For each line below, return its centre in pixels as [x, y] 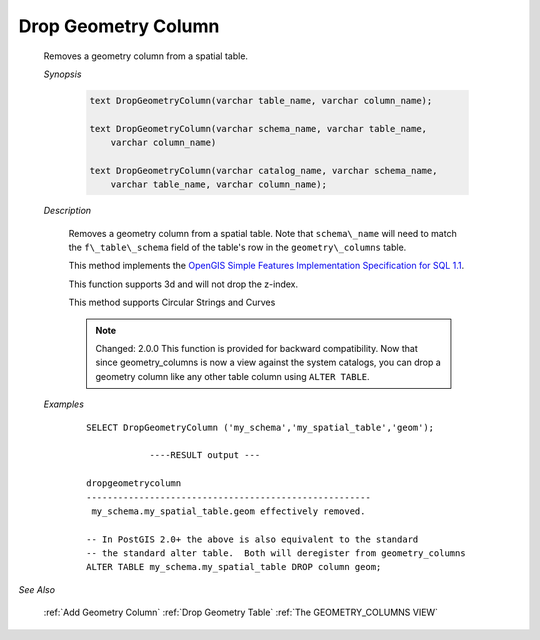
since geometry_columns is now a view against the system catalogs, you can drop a [268, 362]
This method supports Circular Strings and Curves [172, 302]
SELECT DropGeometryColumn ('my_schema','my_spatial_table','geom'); [260, 427]
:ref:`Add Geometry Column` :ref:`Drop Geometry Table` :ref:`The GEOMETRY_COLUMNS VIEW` [241, 612]
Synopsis [62, 74]
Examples [64, 404]
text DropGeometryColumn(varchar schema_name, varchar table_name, [258, 128]
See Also [36, 589]
